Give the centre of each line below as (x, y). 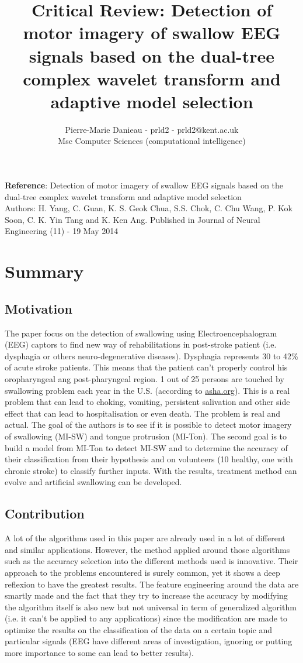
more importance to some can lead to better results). (99, 653)
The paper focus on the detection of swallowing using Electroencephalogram (141, 333)
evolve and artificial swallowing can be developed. (93, 482)
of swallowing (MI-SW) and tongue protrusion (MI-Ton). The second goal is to (146, 436)
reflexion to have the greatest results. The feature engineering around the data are (152, 584)
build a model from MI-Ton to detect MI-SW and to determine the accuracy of (146, 447)
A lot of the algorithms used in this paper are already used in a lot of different (145, 538)
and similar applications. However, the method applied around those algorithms (147, 549)
